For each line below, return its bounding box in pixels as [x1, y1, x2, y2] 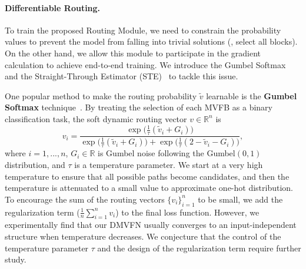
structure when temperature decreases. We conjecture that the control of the [5, 230, 281, 243]
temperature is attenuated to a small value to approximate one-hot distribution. [5, 181, 294, 194]
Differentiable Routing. [5, 1, 101, 14]
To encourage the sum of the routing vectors [5, 193, 165, 205]
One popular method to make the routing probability [5, 89, 197, 102]
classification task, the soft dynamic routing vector [5, 112, 187, 125]
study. [5, 253, 26, 265]
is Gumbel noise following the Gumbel [98, 147, 235, 159]
